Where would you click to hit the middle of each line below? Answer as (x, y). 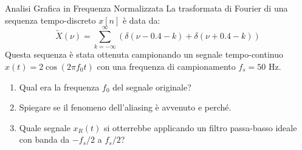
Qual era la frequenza (59, 87)
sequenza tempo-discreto (50, 20)
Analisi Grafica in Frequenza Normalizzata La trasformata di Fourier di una (146, 8)
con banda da (44, 139)
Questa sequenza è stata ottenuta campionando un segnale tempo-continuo (144, 54)
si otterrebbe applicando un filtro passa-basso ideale (200, 127)
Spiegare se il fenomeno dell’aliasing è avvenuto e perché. (125, 107)
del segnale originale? (152, 87)
